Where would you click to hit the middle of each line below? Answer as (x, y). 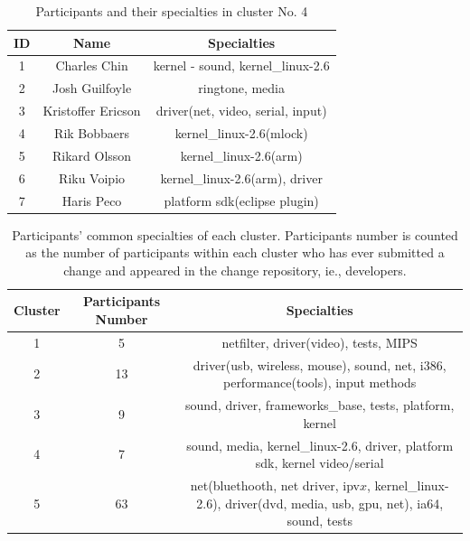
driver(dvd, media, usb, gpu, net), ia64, (334, 503)
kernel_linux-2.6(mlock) (241, 132)
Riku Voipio (92, 177)
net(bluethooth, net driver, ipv (275, 485)
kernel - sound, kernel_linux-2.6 (241, 65)
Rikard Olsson (92, 155)
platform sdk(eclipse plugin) (241, 200)
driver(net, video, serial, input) (241, 111)
